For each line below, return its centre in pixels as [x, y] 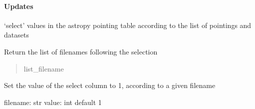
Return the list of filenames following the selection [81, 51]
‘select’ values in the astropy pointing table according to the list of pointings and [128, 25]
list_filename [44, 68]
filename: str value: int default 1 [53, 102]
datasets [16, 35]
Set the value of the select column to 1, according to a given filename [110, 85]
